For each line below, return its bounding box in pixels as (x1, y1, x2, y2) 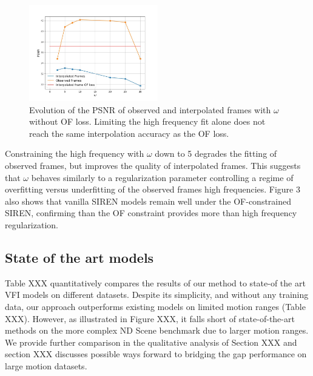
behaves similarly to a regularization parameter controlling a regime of (31, 171, 294, 183)
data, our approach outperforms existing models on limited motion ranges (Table (5, 300, 306, 312)
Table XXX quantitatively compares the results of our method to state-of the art (5, 276, 306, 289)
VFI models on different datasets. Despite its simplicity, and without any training (5, 288, 309, 301)
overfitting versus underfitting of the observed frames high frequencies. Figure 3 (5, 183, 300, 196)
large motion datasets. (5, 359, 87, 372)
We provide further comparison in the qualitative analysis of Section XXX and (5, 335, 297, 348)
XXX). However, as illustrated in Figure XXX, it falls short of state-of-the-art (5, 312, 295, 325)
